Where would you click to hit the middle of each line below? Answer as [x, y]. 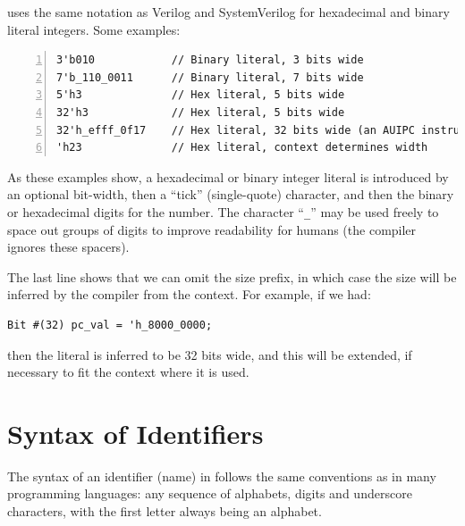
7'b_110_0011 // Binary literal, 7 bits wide [210, 77]
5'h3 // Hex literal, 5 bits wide [201, 95]
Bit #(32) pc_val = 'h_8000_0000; [110, 325]
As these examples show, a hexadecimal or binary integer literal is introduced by [228, 176]
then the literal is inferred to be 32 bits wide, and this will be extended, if [210, 354]
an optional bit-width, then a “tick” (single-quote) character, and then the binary [231, 194]
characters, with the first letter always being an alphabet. [165, 511]
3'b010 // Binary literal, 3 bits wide [210, 60]
